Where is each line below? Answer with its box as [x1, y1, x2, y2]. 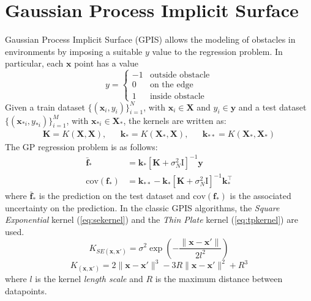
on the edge [149, 81, 193, 90]
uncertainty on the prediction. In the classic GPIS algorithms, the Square [5, 201, 280, 214]
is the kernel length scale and [35, 272, 143, 285]
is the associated [230, 189, 291, 202]
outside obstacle [149, 71, 210, 80]
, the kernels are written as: [123, 114, 227, 126]
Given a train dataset [5, 100, 85, 113]
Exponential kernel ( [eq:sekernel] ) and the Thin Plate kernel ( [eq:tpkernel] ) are [5, 213, 298, 226]
